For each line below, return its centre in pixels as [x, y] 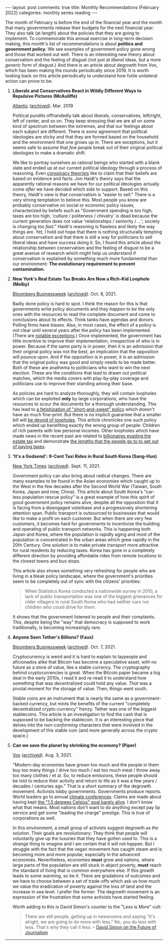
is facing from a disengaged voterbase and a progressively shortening [85, 508]
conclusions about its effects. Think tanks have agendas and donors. [83, 320]
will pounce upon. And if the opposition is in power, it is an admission [83, 357]
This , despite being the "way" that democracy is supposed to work [81, 622]
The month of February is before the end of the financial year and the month [84, 22]
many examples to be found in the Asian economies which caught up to [86, 481]
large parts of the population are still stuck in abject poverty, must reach [87, 865]
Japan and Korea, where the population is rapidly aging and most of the [86, 534]
